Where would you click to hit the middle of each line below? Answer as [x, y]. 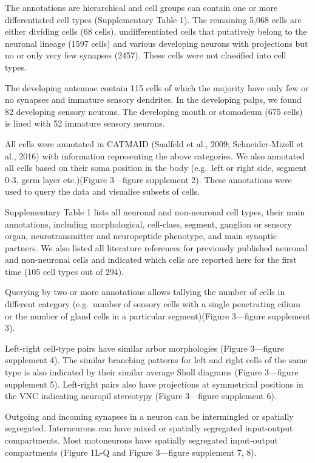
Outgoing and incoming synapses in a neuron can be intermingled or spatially [149, 416]
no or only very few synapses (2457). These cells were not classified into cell [146, 55]
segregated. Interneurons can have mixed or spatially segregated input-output [149, 428]
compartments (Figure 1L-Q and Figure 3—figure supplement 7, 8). [131, 452]
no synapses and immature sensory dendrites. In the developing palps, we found [153, 99]
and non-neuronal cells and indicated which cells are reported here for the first [151, 259]
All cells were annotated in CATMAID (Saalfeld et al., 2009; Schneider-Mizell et [154, 143]
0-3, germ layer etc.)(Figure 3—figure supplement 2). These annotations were [148, 179]
